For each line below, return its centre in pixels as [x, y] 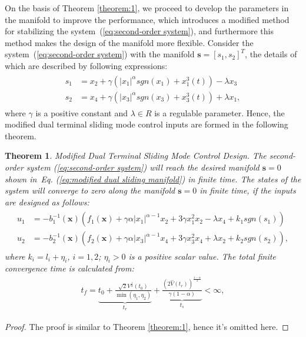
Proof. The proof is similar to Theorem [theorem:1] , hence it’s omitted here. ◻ [147, 326]
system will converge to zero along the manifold [90, 190]
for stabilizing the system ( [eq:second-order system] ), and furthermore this [139, 31]
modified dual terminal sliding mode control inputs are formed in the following [147, 124]
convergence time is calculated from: [69, 268]
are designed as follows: [47, 202]
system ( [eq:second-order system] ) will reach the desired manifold [143, 167]
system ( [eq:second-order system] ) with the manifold [100, 54]
